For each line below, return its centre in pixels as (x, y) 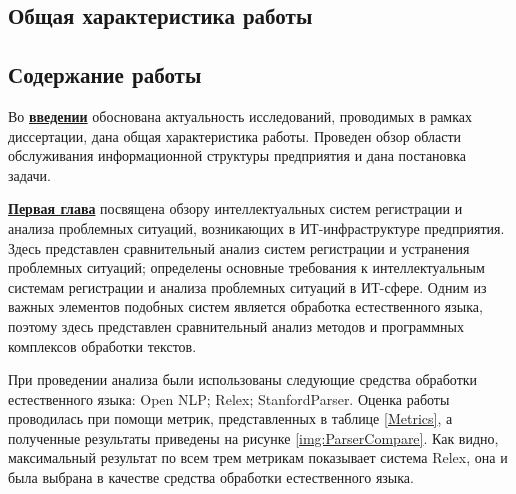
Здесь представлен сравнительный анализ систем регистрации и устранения (239, 247)
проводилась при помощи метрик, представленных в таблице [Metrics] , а (230, 418)
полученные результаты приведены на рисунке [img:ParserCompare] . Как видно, (253, 437)
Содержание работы (105, 74)
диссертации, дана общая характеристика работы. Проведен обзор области (235, 135)
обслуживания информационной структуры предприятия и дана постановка (237, 155)
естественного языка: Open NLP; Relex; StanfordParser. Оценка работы (229, 398)
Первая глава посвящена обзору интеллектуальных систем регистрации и (235, 208)
